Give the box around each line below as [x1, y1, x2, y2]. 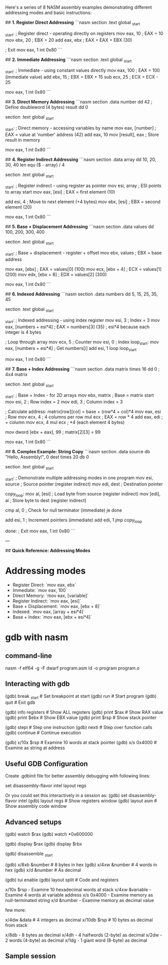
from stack [5, 922, 28, 928]
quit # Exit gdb [5, 699, 36, 705]
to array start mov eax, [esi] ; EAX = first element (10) [5, 189, 115, 195]
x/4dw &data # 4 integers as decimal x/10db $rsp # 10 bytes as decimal [5, 917, 153, 923]
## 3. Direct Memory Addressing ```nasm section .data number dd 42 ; [5, 99, 153, 105]
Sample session [5, 952, 56, 960]
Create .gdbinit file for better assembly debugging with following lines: [5, 773, 150, 779]
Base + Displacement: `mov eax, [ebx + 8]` [12, 603, 101, 609]
